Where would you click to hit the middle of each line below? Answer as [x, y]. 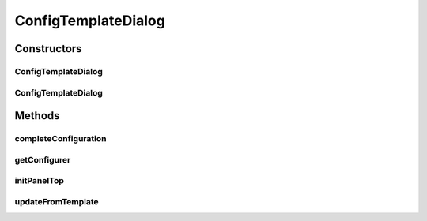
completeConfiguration [60, 139]
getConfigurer [43, 159]
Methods [37, 116]
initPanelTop [40, 181]
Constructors [48, 49]
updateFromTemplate [57, 201]
